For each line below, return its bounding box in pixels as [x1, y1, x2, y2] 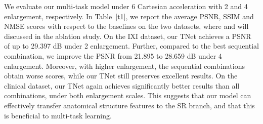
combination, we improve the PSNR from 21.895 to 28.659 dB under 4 [4, 50, 222, 61]
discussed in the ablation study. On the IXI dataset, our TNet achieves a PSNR [4, 30, 251, 41]
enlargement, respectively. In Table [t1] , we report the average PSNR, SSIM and [4, 11, 254, 21]
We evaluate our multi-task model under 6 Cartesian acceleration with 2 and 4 [4, 1, 248, 11]
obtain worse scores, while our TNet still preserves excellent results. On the [4, 70, 238, 81]
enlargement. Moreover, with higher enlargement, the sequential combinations [4, 60, 245, 71]
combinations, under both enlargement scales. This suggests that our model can [4, 90, 251, 101]
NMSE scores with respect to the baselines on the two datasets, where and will [4, 21, 249, 31]
